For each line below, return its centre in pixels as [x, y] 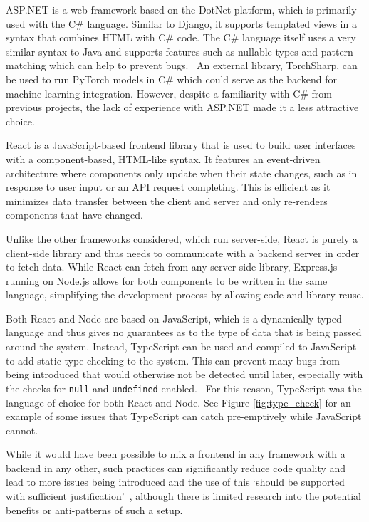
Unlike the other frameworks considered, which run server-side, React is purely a [182, 238]
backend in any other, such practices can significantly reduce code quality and [176, 468]
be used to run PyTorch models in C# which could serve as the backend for [171, 79]
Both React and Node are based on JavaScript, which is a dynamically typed [174, 318]
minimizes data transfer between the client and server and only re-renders [167, 200]
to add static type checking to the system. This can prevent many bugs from [173, 360]
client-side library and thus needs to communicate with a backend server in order [183, 252]
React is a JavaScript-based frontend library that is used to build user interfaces [181, 145]
